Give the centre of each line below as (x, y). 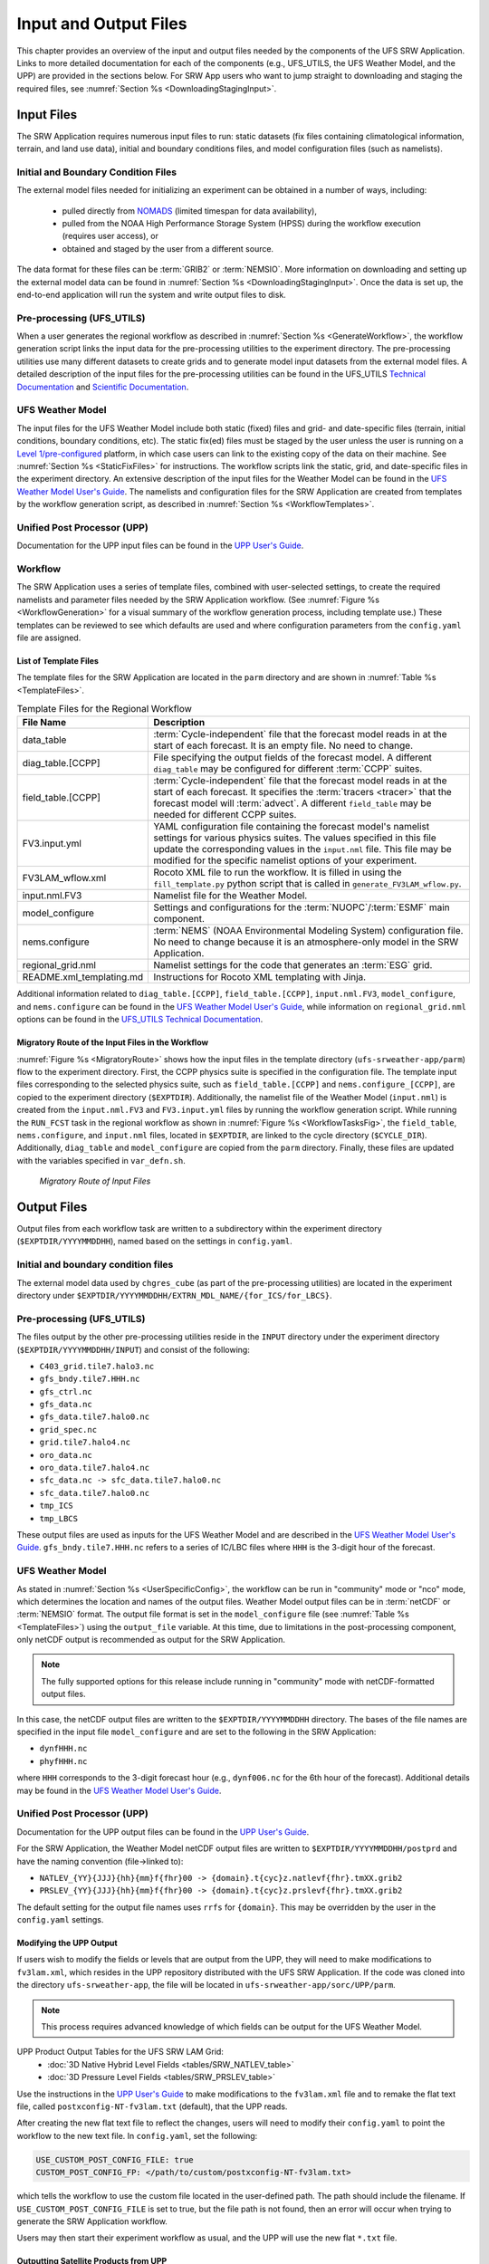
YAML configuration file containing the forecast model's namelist (292, 827)
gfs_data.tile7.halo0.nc (94, 1417)
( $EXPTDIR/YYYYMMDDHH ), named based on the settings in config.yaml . (155, 1242)
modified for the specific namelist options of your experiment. (285, 860)
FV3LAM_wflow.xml (64, 878)
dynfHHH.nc (63, 1749)
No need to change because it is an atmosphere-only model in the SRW (306, 942)
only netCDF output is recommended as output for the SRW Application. (151, 1640)
